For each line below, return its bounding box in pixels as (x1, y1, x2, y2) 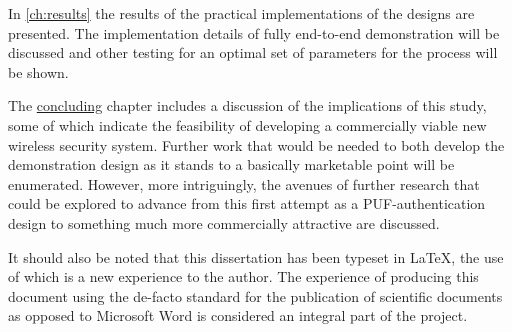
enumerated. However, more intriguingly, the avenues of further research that (8, 173, 480, 194)
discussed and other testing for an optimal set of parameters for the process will (8, 42, 498, 63)
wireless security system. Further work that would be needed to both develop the (8, 134, 505, 155)
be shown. (8, 61, 69, 82)
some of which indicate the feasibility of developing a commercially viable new (8, 114, 487, 135)
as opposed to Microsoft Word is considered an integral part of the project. (8, 305, 468, 326)
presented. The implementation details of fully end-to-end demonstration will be (8, 22, 500, 43)
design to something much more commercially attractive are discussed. (8, 212, 440, 233)
